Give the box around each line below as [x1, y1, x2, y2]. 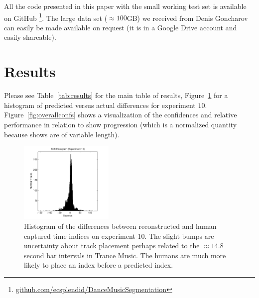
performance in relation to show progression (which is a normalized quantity [4, 119, 237, 129]
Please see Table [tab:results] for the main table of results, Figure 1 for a [4, 90, 228, 100]
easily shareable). [4, 32, 56, 42]
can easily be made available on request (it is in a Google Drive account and [4, 22, 237, 32]
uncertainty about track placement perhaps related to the [24, 240, 200, 251]
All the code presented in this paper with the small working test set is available [4, 1, 247, 11]
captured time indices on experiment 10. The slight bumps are [24, 230, 214, 241]
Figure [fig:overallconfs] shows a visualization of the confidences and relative [4, 109, 237, 120]
